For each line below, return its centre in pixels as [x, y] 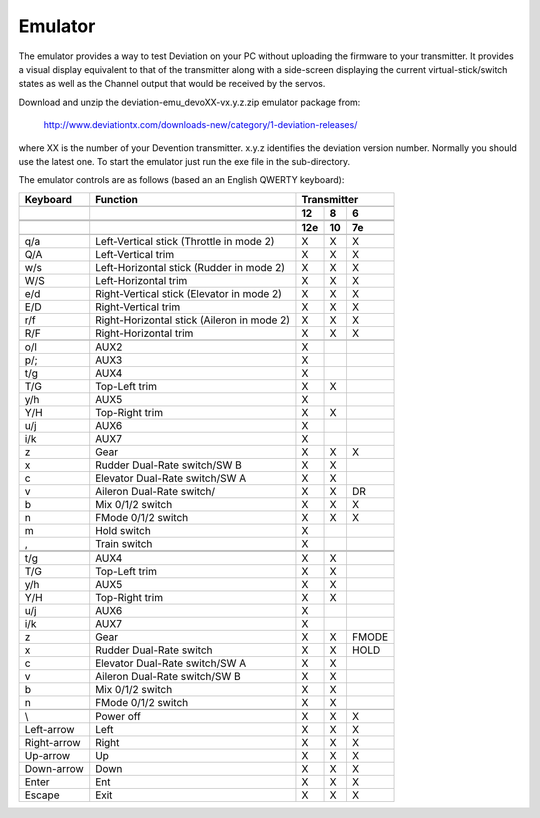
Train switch [124, 543]
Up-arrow [47, 755]
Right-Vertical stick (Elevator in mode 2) [188, 293]
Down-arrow [54, 768]
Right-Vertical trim [138, 307]
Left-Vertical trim [135, 254]
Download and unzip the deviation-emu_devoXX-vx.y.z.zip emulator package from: [189, 102]
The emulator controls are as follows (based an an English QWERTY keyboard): [181, 180]
